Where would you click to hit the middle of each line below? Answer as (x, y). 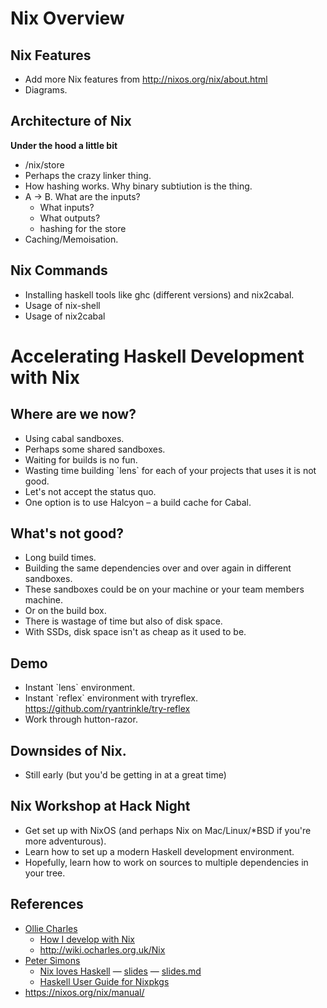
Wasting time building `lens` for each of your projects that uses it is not (170, 470)
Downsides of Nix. (68, 750)
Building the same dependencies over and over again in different (158, 568)
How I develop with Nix (87, 939)
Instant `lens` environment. (80, 688)
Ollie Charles (51, 928)
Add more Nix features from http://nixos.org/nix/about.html (146, 79)
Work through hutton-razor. (81, 719)
